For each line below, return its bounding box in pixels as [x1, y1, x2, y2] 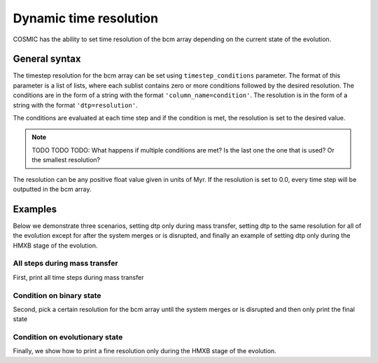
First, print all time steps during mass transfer [13, 273, 144, 281]
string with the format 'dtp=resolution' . [13, 101, 138, 109]
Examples [13, 203, 57, 215]
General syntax [13, 53, 81, 65]
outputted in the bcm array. [13, 185, 92, 193]
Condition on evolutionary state [13, 332, 123, 342]
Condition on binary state [13, 290, 101, 300]
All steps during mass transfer [13, 259, 118, 269]
